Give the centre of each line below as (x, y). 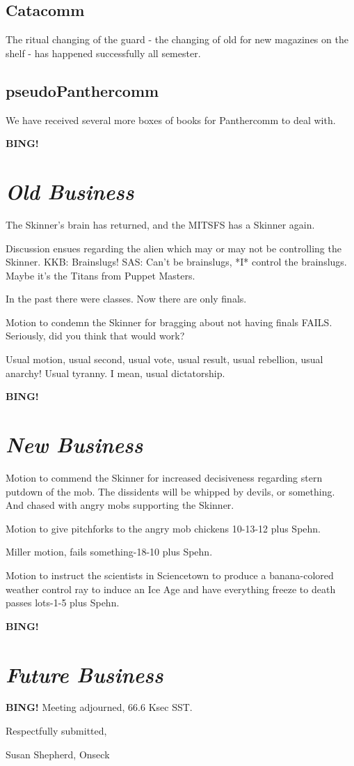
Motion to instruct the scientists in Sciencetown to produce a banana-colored (170, 575)
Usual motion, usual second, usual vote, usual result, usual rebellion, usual (164, 359)
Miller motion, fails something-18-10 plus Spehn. (109, 552)
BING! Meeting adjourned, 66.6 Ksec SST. (99, 707)
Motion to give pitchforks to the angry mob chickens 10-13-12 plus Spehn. (163, 528)
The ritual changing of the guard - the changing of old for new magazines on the (177, 39)
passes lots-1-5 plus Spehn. (63, 603)
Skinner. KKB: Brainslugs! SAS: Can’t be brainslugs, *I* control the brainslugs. (176, 262)
